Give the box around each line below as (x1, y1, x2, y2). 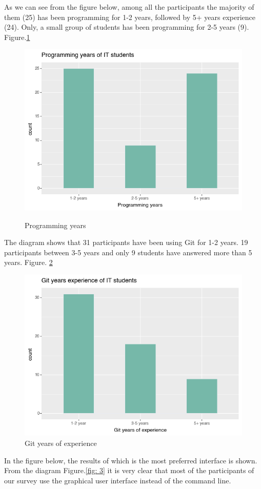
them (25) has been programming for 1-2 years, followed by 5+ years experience (4, 11, 256, 22)
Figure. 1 (4, 31, 30, 42)
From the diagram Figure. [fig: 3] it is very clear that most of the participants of (4, 465, 254, 476)
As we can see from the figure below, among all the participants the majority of (4, 2, 254, 12)
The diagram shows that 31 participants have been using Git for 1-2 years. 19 (4, 237, 248, 248)
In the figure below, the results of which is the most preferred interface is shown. (4, 455, 257, 465)
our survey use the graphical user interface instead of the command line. (4, 475, 231, 485)
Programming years (25, 219, 86, 230)
